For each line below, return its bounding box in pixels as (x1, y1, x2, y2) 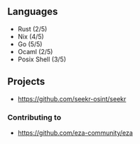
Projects (7, 76, 45, 88)
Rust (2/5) (17, 24, 48, 33)
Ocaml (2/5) (17, 47, 53, 56)
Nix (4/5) (17, 32, 44, 41)
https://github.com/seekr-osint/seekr (17, 94, 126, 103)
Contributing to (7, 112, 62, 122)
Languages (7, 6, 58, 18)
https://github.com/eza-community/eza (17, 128, 134, 137)
